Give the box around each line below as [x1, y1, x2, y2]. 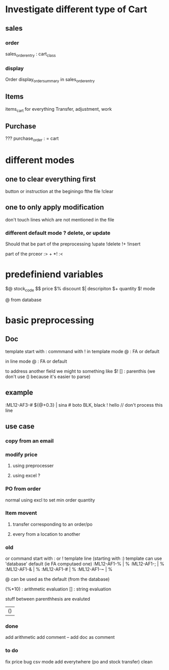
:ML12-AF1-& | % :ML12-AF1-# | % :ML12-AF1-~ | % [5, 566, 113, 573]
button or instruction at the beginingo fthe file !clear [5, 188, 114, 194]
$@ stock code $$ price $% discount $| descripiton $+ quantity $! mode [5, 286, 155, 293]
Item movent [5, 509, 37, 516]
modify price [5, 451, 38, 458]
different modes [5, 155, 75, 166]
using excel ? [12, 473, 41, 479]
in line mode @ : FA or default [5, 358, 67, 364]
